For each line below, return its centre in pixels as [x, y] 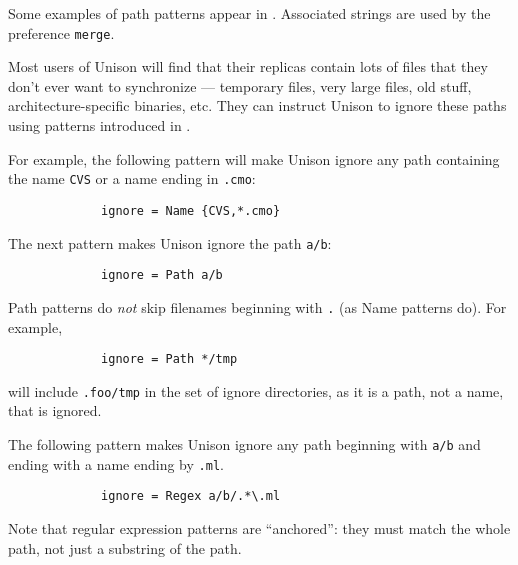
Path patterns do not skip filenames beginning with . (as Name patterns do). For [257, 306]
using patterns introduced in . [99, 125]
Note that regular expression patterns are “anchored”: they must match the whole [259, 527]
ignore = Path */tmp [169, 359]
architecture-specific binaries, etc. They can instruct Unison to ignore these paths [257, 105]
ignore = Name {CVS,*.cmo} [191, 210]
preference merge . [61, 32]
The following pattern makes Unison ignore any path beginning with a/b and [244, 444]
